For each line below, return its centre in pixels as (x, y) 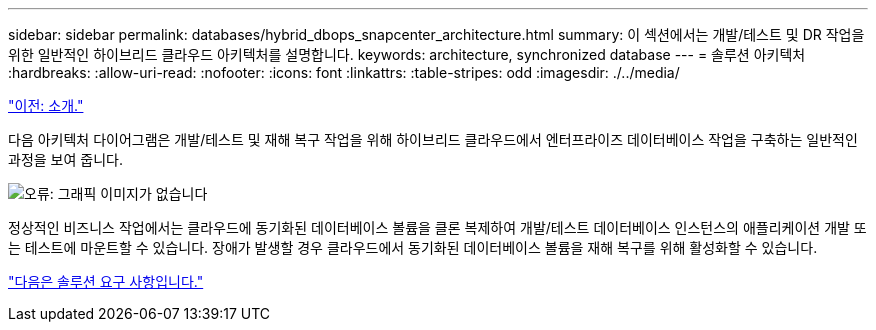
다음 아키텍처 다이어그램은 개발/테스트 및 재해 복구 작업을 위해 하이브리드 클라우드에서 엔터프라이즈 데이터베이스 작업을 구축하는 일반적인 (433, 139)
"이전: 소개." (46, 105)
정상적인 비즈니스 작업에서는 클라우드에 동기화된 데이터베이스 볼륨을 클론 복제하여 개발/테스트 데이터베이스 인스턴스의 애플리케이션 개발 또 (437, 227)
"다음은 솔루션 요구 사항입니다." (106, 281)
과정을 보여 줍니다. (65, 159)
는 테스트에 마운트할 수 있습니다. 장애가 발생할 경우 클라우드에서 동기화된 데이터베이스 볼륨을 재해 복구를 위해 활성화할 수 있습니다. (413, 247)
